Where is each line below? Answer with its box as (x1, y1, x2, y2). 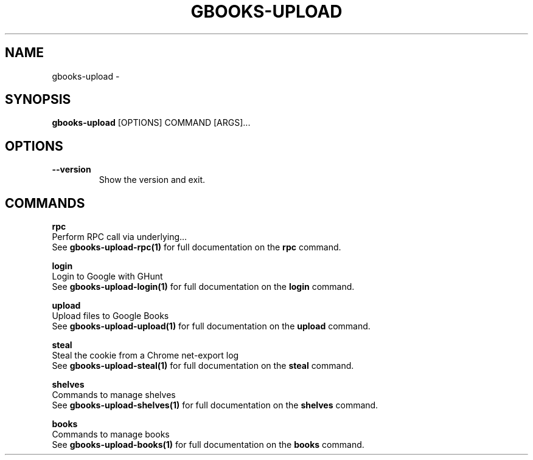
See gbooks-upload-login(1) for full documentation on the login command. (52, 281, 355, 292)
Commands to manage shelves (52, 390, 176, 400)
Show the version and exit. (99, 174, 206, 185)
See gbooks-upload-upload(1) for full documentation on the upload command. (52, 321, 371, 332)
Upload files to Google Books (52, 311, 169, 321)
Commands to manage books (52, 429, 170, 440)
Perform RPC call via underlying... (52, 232, 187, 242)
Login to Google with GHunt (52, 271, 163, 282)
